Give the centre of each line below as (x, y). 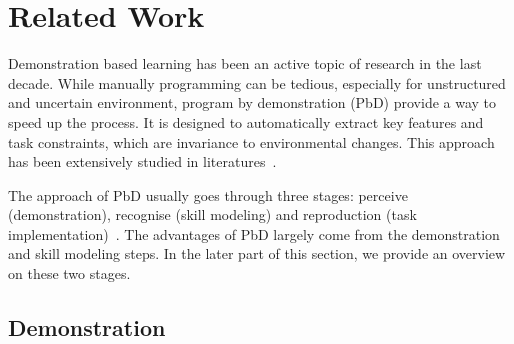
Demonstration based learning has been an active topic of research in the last (245, 63)
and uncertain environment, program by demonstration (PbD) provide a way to (252, 102)
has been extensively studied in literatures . (142, 161)
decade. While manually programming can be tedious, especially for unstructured (257, 82)
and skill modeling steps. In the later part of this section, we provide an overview (257, 253)
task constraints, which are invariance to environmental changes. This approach (251, 141)
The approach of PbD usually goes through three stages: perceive (208, 194)
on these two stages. (69, 273)
